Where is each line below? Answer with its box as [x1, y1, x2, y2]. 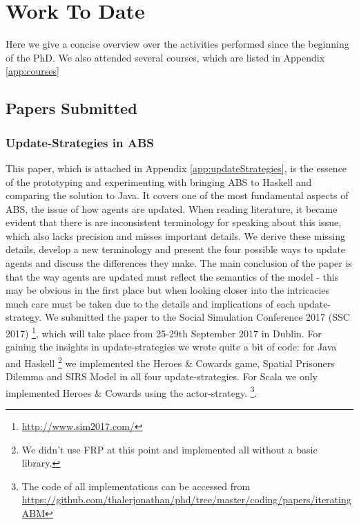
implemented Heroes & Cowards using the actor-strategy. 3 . [6, 383, 258, 400]
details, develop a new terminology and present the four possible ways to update [6, 242, 346, 256]
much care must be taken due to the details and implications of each [6, 296, 295, 310]
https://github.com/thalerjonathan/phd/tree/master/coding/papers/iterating [21, 492, 351, 507]
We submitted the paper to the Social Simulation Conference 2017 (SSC [44, 310, 350, 324]
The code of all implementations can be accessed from [21, 478, 251, 493]
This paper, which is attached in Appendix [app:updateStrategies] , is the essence [6, 160, 347, 175]
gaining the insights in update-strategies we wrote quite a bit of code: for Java [6, 339, 337, 354]
